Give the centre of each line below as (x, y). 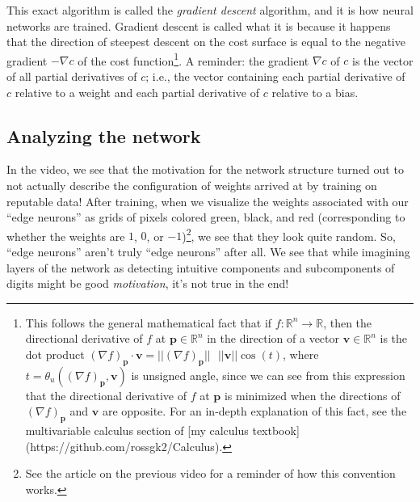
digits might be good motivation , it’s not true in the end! (148, 283)
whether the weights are (66, 236)
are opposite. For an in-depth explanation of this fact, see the (254, 411)
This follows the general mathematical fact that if (149, 322)
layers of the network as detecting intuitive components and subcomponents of (201, 267)
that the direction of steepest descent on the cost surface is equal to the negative (206, 42)
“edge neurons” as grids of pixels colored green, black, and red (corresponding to (206, 217)
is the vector (382, 60)
